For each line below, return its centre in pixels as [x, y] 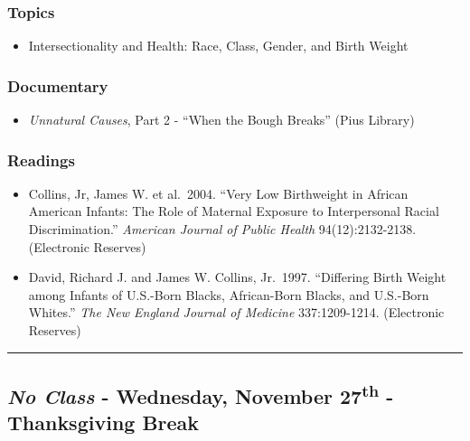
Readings [41, 160]
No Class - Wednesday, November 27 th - [201, 394]
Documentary [58, 85]
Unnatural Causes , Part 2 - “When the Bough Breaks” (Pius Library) [221, 120]
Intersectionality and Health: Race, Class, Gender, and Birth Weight [218, 46]
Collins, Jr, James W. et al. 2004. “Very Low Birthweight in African [218, 193]
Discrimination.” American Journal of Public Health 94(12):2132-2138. [222, 229]
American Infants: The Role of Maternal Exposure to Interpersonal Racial [234, 211]
